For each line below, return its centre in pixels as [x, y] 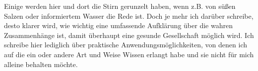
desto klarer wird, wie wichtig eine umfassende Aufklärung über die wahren [118, 25]
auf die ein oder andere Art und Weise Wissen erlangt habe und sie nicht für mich [129, 54]
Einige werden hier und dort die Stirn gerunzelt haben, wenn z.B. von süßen [120, 6]
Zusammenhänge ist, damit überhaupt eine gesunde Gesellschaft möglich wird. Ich [129, 35]
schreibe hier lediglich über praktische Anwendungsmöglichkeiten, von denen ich [126, 45]
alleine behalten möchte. [41, 64]
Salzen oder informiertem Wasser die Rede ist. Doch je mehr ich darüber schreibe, [129, 16]
